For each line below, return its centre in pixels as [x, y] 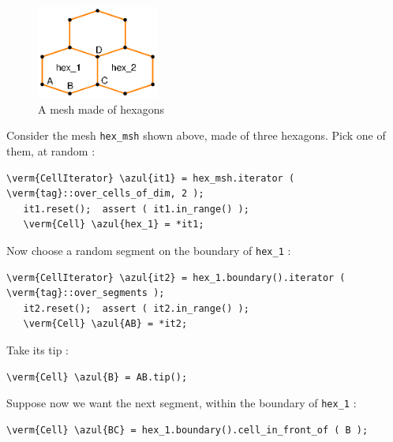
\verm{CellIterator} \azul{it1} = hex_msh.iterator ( [151, 178]
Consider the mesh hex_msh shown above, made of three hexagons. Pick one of [196, 135]
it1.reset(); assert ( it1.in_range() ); [136, 209]
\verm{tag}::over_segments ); [86, 293]
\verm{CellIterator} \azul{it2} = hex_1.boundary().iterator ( [176, 277]
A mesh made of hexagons [101, 109]
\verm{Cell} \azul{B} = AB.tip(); [97, 377]
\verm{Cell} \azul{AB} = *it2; [105, 324]
